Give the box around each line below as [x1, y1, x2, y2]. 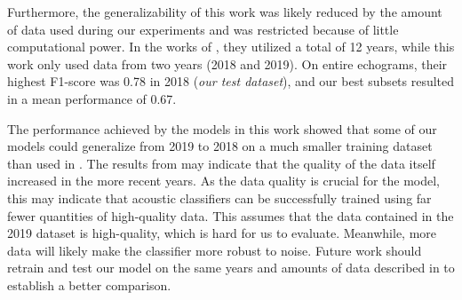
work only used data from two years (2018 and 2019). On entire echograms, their [7, 54, 448, 73]
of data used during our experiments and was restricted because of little [7, 20, 399, 38]
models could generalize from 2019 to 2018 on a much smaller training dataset [7, 137, 433, 155]
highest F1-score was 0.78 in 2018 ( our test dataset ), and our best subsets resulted [7, 72, 455, 91]
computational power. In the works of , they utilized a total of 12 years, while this [7, 37, 455, 56]
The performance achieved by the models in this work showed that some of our [7, 119, 437, 138]
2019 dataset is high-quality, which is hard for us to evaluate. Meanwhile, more [7, 224, 437, 242]
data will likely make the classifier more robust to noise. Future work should [7, 241, 422, 259]
